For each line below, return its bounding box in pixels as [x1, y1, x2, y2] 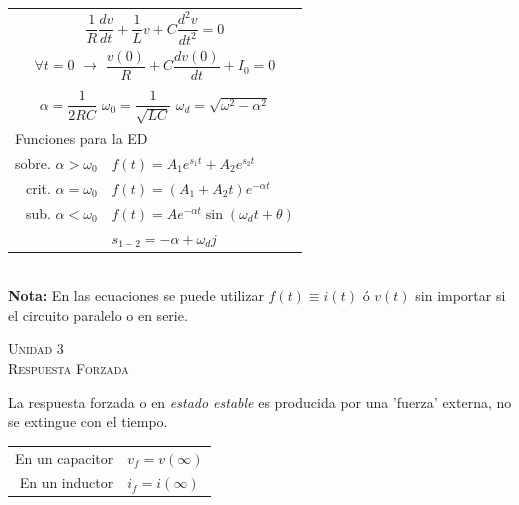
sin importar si [415, 285, 506, 306]
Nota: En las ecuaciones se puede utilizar [8, 285, 264, 306]
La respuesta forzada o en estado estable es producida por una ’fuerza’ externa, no [8, 391, 512, 412]
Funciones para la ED [15, 128, 148, 149]
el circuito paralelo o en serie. [8, 304, 188, 325]
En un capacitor [15, 447, 114, 468]
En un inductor [19, 472, 114, 493]
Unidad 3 [8, 338, 64, 359]
